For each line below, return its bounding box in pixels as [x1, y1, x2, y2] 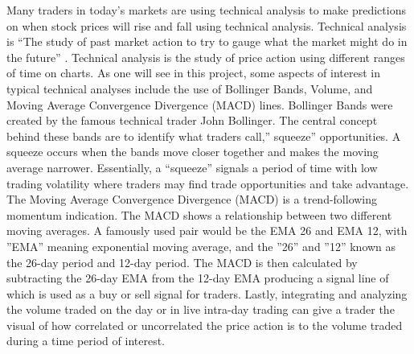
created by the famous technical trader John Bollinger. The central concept [6, 112, 378, 129]
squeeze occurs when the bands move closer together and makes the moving [6, 143, 379, 160]
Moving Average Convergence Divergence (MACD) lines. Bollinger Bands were [6, 96, 393, 113]
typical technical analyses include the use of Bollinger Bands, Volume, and [6, 80, 373, 97]
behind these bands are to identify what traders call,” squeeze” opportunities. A [6, 127, 401, 144]
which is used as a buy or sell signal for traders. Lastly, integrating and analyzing [6, 285, 408, 302]
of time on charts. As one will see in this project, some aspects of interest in [6, 64, 380, 81]
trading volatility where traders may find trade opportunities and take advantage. [6, 175, 409, 191]
